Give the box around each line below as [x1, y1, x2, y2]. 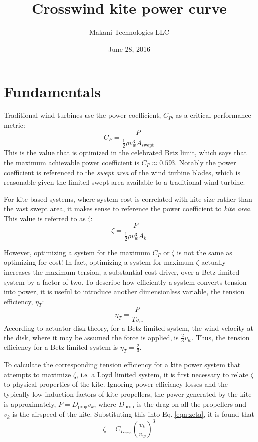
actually [201, 257, 226, 267]
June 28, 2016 [108, 43, 151, 54]
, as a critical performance [172, 110, 251, 120]
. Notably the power [175, 157, 236, 167]
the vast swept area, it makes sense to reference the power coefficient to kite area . [4, 203, 252, 214]
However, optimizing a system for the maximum [4, 247, 150, 257]
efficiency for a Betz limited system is [4, 342, 118, 352]
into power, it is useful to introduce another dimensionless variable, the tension [4, 286, 245, 297]
